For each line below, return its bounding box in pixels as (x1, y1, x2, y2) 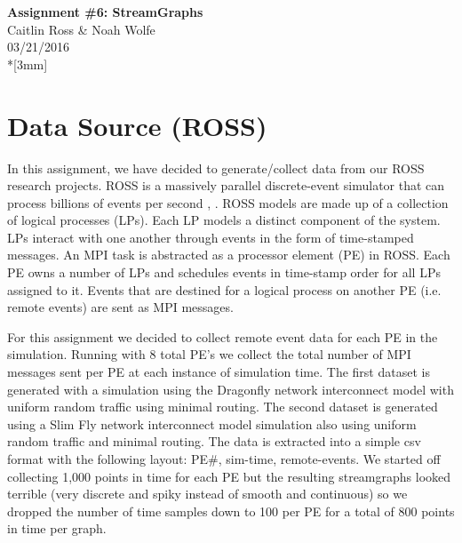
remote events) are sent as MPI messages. (7, 298, 234, 316)
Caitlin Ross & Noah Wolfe (7, 20, 155, 38)
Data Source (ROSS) (7, 107, 267, 143)
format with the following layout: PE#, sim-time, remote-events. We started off (7, 450, 441, 467)
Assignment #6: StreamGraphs (7, 3, 203, 20)
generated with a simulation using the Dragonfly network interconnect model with (7, 379, 454, 398)
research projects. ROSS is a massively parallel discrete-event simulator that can (7, 176, 445, 195)
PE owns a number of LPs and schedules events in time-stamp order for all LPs (7, 263, 441, 282)
